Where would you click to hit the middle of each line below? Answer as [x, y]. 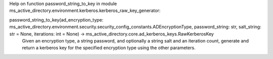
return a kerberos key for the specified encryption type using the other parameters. [109, 48]
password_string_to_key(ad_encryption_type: [56, 19]
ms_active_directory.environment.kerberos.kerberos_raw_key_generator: [85, 10]
